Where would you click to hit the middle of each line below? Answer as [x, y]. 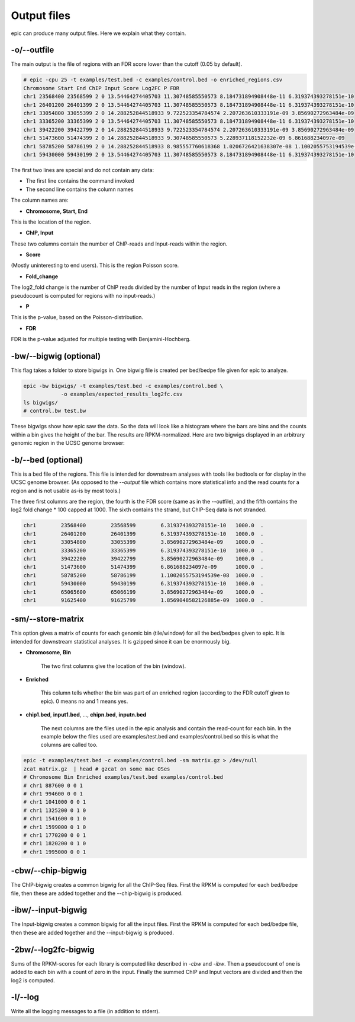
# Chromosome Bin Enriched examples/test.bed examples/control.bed [123, 777]
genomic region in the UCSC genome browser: [68, 443]
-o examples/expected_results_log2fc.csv [122, 394]
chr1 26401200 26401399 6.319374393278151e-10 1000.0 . [143, 534]
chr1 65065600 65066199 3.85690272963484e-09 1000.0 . [143, 592]
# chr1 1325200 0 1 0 [55, 810]
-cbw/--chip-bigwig [49, 871]
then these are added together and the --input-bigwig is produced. [93, 932]
